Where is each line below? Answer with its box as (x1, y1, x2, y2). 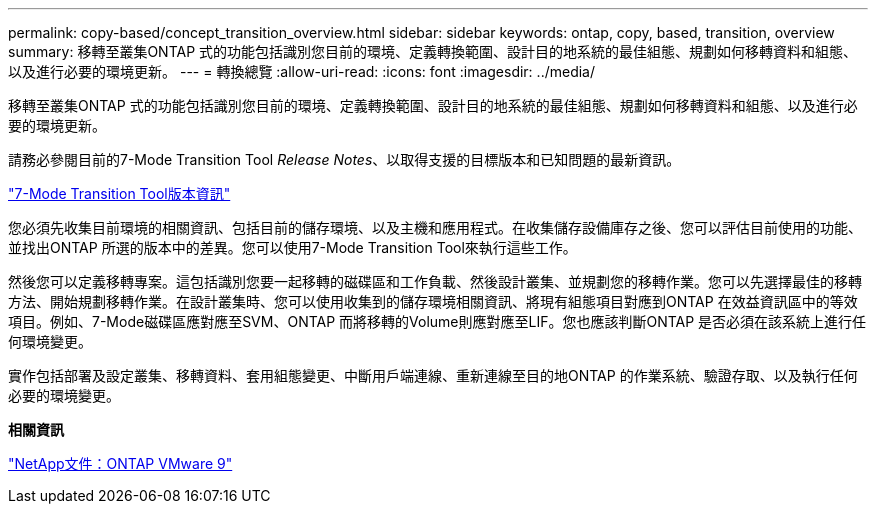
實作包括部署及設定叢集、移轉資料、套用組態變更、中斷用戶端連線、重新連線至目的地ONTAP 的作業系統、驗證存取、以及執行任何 (8, 367, 858, 384)
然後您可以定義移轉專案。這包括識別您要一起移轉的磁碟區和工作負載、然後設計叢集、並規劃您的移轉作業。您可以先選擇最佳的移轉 (8, 273, 862, 290)
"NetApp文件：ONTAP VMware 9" (8, 455, 233, 472)
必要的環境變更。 (8, 387, 120, 404)
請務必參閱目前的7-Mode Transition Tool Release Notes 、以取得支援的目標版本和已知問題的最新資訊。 (8, 151, 681, 168)
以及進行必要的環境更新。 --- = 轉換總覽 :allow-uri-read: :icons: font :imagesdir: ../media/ (8, 63, 596, 80)
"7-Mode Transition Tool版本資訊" (8, 185, 231, 202)
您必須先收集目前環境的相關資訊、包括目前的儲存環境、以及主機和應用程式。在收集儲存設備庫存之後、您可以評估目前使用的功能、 (8, 219, 862, 236)
